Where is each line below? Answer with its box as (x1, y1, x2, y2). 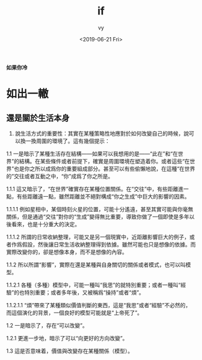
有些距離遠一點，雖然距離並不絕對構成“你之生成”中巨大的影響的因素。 (16, 193, 191, 200)
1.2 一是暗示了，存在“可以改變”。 (6, 322, 88, 329)
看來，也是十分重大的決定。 (11, 220, 80, 227)
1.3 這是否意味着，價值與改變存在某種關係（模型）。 (6, 347, 133, 355)
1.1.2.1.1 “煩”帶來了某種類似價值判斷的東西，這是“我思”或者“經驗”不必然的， (6, 301, 191, 308)
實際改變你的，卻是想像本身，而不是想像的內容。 (6, 248, 127, 256)
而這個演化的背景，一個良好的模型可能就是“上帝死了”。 (6, 309, 143, 316)
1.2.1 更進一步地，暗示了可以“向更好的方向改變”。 (6, 334, 128, 341)
